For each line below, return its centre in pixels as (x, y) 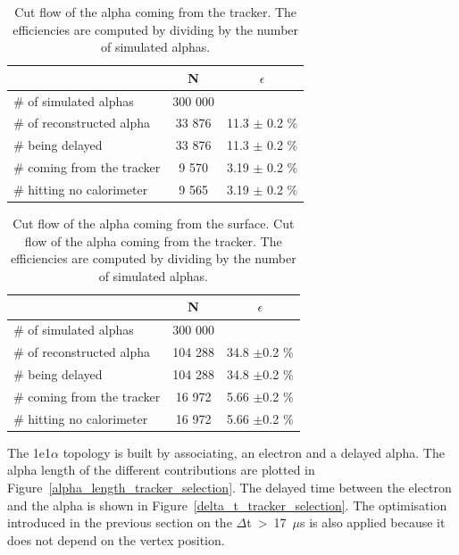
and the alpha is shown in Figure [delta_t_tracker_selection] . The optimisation (227, 505)
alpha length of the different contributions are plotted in (161, 470)
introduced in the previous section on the (120, 522)
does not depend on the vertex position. (116, 539)
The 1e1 (29, 452)
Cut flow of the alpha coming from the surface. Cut (154, 224)
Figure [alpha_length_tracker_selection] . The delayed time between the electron (229, 487)
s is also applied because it (373, 522)
